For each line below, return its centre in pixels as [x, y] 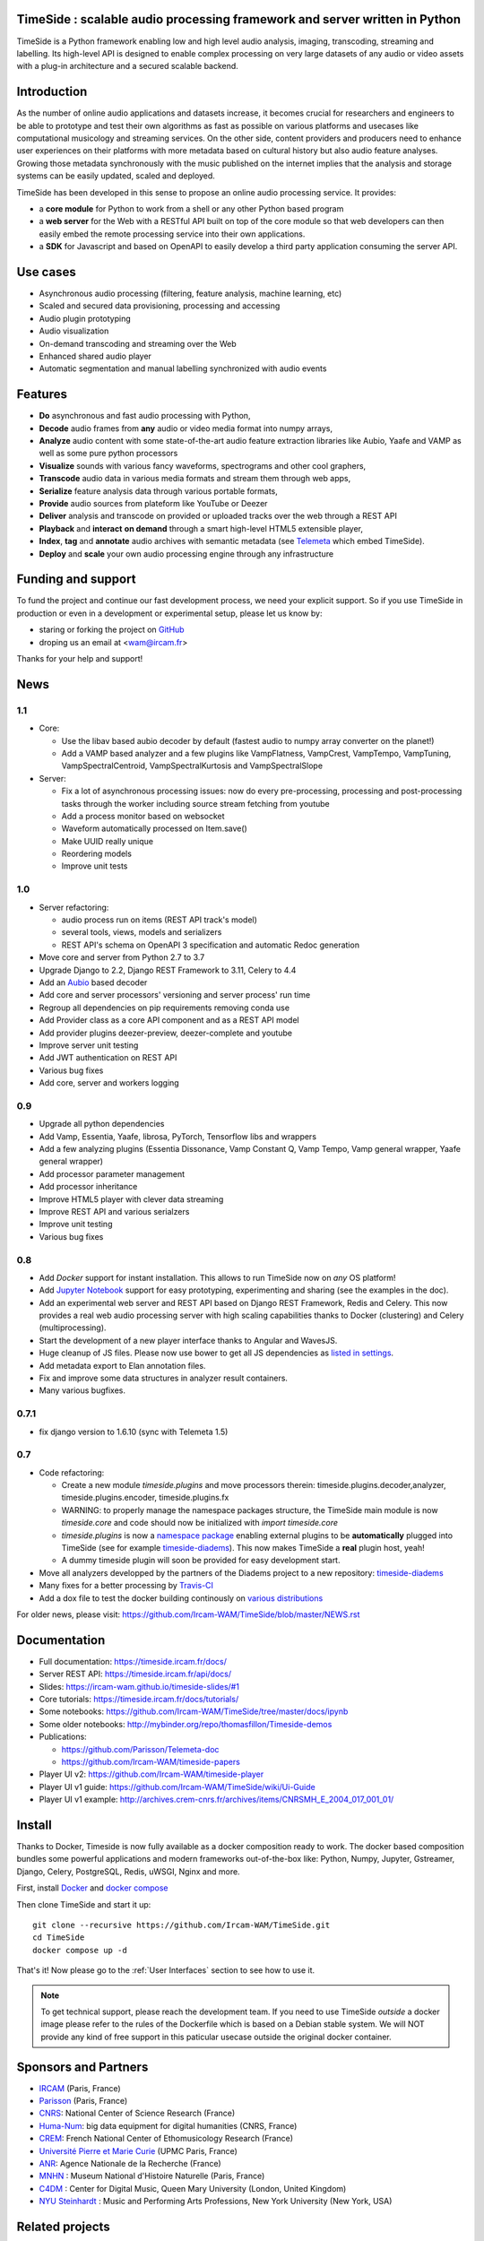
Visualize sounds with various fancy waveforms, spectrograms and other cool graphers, [203, 465]
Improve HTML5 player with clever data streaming [131, 1199]
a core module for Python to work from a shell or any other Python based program [191, 208]
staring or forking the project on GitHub [112, 630]
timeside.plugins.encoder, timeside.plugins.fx [145, 1498]
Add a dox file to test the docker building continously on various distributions [181, 1598]
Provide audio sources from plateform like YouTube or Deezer [153, 503]
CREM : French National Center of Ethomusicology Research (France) [166, 2139]
